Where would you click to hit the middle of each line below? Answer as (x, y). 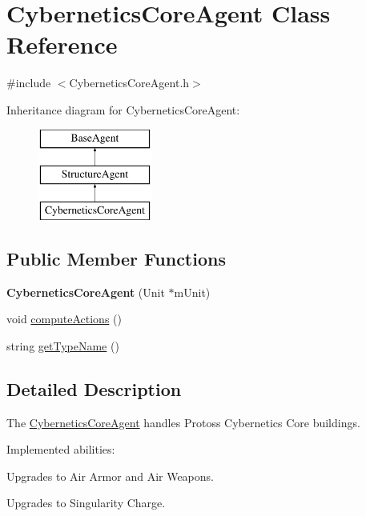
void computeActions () (64, 319)
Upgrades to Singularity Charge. (86, 503)
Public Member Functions (116, 258)
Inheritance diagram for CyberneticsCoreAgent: (123, 109)
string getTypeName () (63, 345)
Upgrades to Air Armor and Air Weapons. (110, 476)
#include (29, 83)
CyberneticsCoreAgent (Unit (86, 292)
